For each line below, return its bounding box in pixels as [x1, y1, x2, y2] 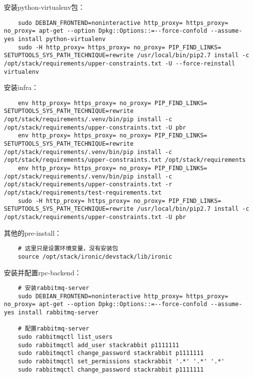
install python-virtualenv [18, 35, 106, 43]
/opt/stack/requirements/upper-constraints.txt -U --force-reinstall [4, 60, 235, 67]
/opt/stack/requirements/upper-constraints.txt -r [4, 181, 172, 188]
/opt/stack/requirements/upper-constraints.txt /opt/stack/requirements [4, 156, 246, 164]
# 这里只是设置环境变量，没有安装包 [18, 245, 118, 252]
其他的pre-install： [4, 227, 62, 238]
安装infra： [4, 82, 39, 92]
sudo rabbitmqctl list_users [18, 333, 113, 341]
